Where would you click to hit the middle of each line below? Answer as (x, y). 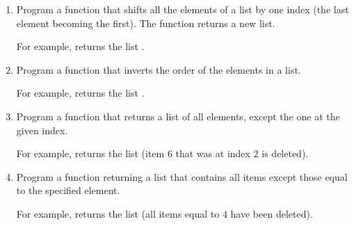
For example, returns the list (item (90, 153)
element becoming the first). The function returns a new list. (146, 23)
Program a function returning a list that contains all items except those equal (182, 176)
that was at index (213, 153)
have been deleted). (272, 213)
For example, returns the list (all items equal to (118, 213)
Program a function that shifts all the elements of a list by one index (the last (183, 9)
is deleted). (285, 153)
